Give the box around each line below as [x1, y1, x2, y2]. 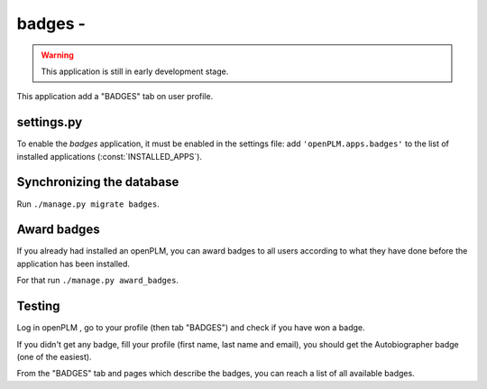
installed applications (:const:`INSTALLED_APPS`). [16, 151, 203, 162]
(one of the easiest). [16, 351, 92, 362]
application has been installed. [16, 258, 131, 269]
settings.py [16, 115, 83, 130]
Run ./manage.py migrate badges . [16, 199, 160, 209]
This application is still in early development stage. [41, 66, 229, 77]
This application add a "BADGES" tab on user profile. [16, 91, 214, 102]
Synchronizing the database [16, 174, 179, 190]
